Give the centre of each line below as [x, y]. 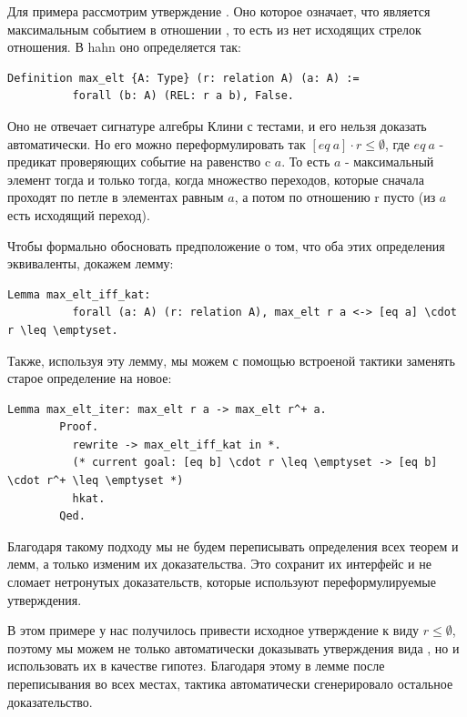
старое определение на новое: [90, 378]
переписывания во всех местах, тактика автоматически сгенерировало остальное [230, 683]
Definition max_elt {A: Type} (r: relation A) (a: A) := [183, 78]
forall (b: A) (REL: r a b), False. [183, 96]
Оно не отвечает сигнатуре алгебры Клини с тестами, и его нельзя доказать [217, 125]
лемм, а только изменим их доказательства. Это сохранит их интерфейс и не [219, 564]
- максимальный [390, 162]
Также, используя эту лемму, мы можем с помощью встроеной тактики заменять [231, 360]
